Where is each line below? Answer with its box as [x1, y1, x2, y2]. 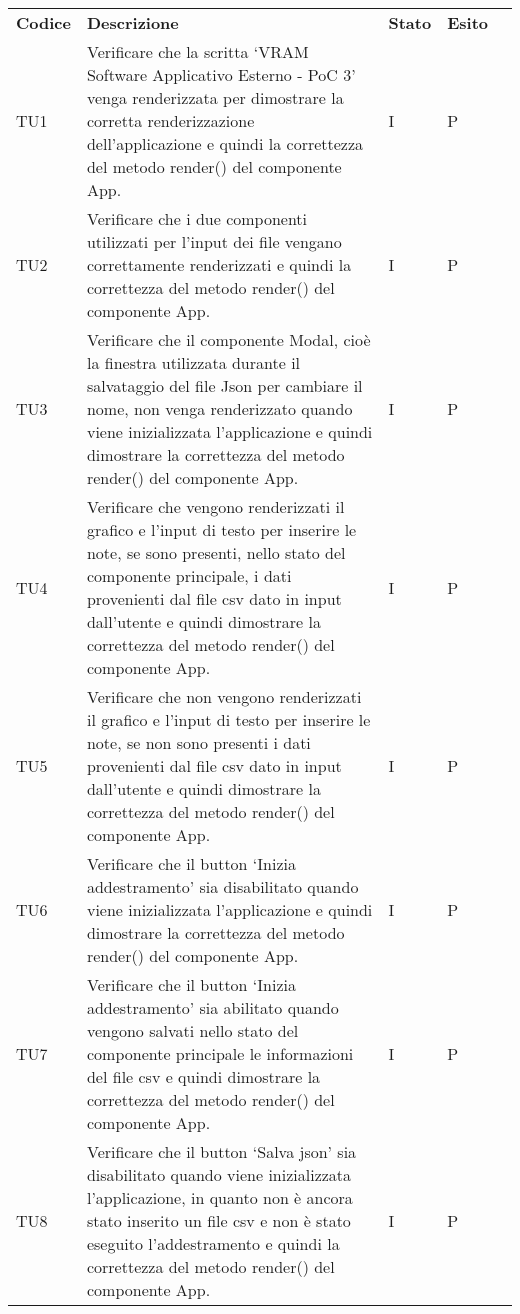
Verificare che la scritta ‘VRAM [86, 40, 309, 63]
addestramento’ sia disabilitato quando [86, 875, 359, 898]
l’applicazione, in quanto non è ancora [86, 1186, 353, 1209]
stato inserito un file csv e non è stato [86, 1209, 351, 1232]
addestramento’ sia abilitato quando [86, 996, 339, 1019]
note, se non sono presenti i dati [86, 731, 311, 754]
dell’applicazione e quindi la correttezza [86, 132, 364, 155]
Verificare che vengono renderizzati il [86, 495, 345, 518]
